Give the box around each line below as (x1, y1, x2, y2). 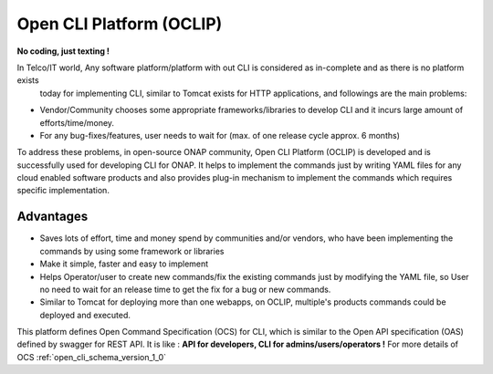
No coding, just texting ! (16, 46, 110, 57)
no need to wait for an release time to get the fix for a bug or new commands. (39, 284, 331, 295)
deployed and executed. (39, 309, 131, 320)
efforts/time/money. (39, 117, 114, 128)
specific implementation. (16, 185, 110, 196)
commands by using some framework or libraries (39, 245, 225, 256)
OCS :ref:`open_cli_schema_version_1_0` (16, 351, 167, 362)
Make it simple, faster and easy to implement (39, 258, 209, 269)
